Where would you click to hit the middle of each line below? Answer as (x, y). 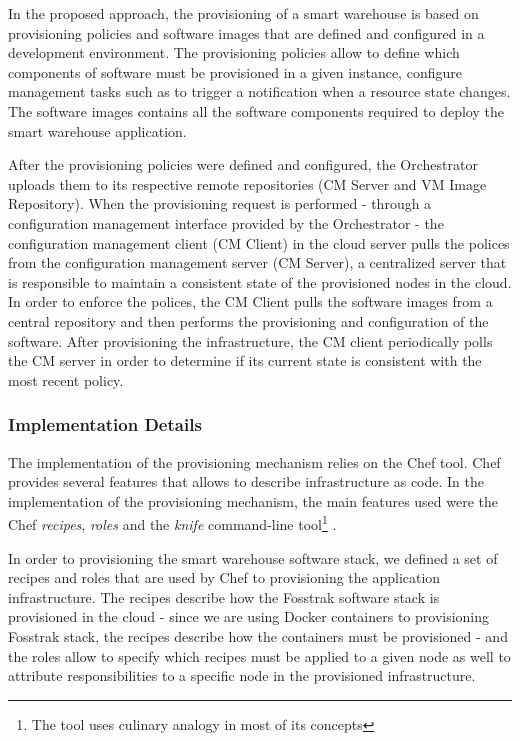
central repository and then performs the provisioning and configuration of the (248, 320)
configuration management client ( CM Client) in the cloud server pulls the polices (259, 242)
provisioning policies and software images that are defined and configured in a (246, 32)
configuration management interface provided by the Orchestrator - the (226, 222)
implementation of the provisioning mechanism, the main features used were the (253, 500)
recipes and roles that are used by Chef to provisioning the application (224, 577)
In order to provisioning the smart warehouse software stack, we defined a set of (253, 557)
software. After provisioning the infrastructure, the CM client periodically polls (250, 340)
